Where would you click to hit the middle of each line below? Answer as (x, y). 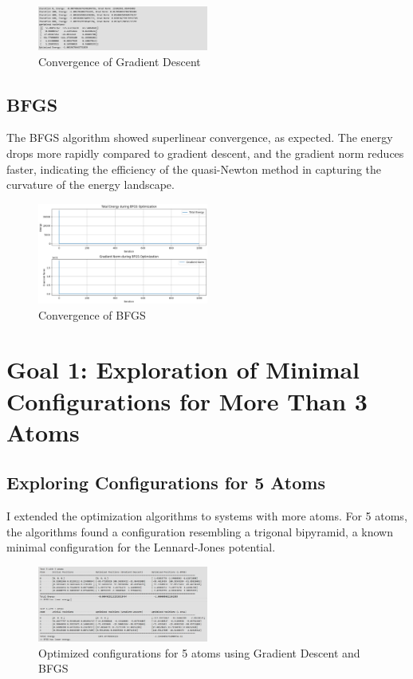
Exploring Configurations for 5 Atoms (166, 483)
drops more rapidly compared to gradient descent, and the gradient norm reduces (205, 153)
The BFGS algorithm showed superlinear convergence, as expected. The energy (200, 137)
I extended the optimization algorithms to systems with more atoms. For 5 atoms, (207, 516)
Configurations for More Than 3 (187, 400)
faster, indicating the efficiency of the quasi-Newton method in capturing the (194, 169)
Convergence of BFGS (92, 314)
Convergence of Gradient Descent (120, 61)
